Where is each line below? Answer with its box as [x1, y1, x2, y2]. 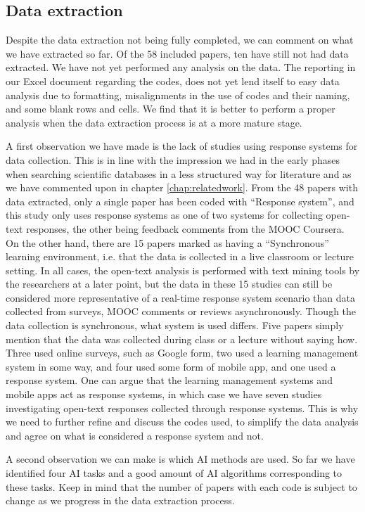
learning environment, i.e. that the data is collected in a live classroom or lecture [6, 249, 354, 264]
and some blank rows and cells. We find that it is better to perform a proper [6, 101, 335, 116]
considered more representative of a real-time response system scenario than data [6, 290, 355, 305]
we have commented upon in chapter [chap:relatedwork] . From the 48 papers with [6, 180, 358, 195]
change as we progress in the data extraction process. [6, 493, 235, 508]
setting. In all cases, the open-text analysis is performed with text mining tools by [6, 262, 360, 277]
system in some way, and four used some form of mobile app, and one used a [6, 359, 336, 373]
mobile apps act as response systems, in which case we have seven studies [6, 387, 322, 402]
